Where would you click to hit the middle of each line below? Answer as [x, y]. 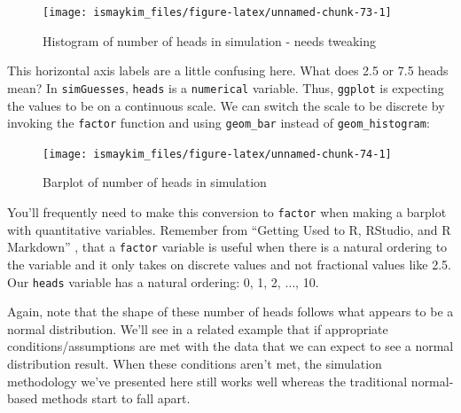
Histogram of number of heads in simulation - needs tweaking [210, 40]
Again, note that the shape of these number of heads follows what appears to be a [230, 312]
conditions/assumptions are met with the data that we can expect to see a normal [230, 346]
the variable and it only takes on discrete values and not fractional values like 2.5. [229, 264]
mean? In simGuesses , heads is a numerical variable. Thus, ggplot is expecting [226, 87]
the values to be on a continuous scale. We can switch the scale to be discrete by [226, 105]
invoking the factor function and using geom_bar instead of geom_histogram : [219, 123]
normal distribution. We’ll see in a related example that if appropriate [198, 328]
